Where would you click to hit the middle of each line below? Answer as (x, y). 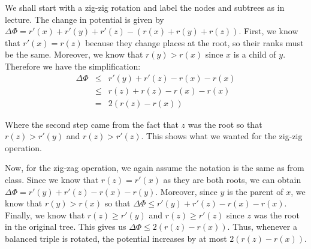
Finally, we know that (45, 214)
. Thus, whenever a (262, 226)
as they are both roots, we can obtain (232, 180)
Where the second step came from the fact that (92, 124)
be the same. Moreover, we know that (74, 54)
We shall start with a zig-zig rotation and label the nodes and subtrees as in (145, 7)
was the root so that (225, 124)
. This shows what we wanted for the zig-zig (222, 136)
